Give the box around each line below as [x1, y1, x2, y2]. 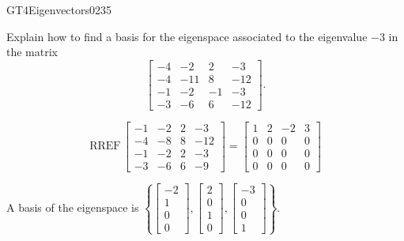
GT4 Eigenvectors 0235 [6, 2, 112, 17]
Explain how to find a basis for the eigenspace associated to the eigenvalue [6, 28, 368, 44]
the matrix [6, 43, 58, 60]
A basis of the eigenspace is [6, 198, 139, 215]
